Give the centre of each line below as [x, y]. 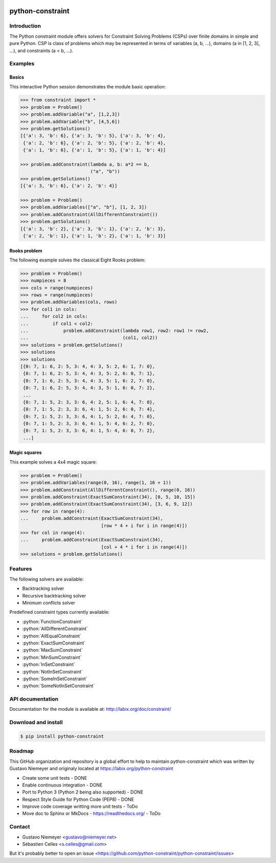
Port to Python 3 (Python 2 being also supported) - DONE [83, 792]
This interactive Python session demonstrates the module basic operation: [88, 86]
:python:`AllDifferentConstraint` [55, 629]
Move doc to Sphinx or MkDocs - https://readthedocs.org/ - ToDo [91, 813]
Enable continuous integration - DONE [62, 785]
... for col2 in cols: [54, 316]
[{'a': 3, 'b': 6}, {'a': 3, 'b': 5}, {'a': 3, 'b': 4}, [93, 136]
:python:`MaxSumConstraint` [52, 650]
